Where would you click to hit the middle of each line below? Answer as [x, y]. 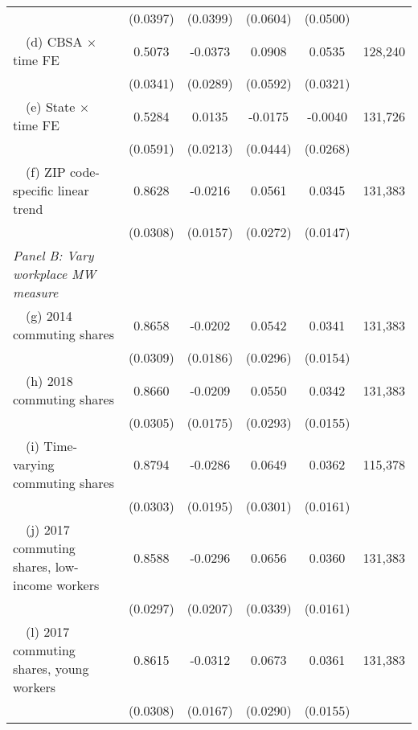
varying [34, 464]
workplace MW [55, 274]
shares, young [51, 668]
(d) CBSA [54, 41]
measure [36, 292]
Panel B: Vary [53, 255]
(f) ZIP [46, 172]
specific [33, 190]
